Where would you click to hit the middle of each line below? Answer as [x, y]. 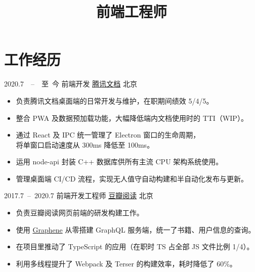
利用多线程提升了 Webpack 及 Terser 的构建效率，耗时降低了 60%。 [126, 263]
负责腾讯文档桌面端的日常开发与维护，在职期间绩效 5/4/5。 [115, 100]
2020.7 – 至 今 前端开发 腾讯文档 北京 [71, 84]
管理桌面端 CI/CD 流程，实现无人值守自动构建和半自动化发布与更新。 [132, 178]
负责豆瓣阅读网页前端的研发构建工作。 [80, 213]
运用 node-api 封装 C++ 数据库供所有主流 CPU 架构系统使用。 [119, 162]
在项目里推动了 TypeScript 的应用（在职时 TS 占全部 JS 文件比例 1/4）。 [135, 246]
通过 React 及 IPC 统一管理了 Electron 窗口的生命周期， [108, 135]
